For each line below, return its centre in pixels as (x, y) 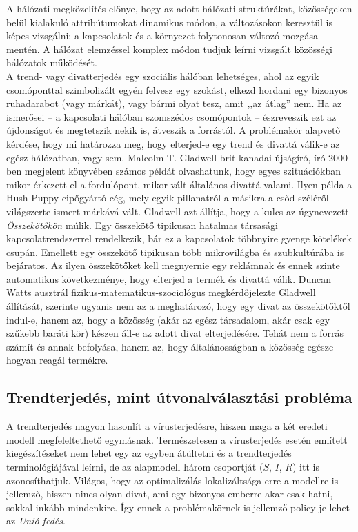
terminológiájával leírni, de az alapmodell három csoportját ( (135, 467)
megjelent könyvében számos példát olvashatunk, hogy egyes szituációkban (182, 171)
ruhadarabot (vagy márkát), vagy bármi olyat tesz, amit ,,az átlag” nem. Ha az (174, 103)
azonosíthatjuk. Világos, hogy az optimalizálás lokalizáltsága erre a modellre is (172, 480)
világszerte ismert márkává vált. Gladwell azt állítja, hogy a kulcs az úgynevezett (178, 211)
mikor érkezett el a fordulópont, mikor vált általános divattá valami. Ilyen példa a (179, 184)
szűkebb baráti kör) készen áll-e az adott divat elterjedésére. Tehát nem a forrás (175, 333)
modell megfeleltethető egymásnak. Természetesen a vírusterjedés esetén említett (177, 439)
